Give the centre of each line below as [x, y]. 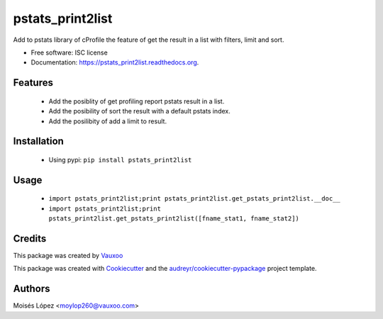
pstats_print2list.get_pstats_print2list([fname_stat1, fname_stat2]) [174, 219]
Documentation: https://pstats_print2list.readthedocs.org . [115, 62]
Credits [30, 239]
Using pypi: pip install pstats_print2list [120, 159]
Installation [38, 141]
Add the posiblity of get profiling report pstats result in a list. [137, 101]
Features [33, 83]
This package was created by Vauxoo [68, 256]
